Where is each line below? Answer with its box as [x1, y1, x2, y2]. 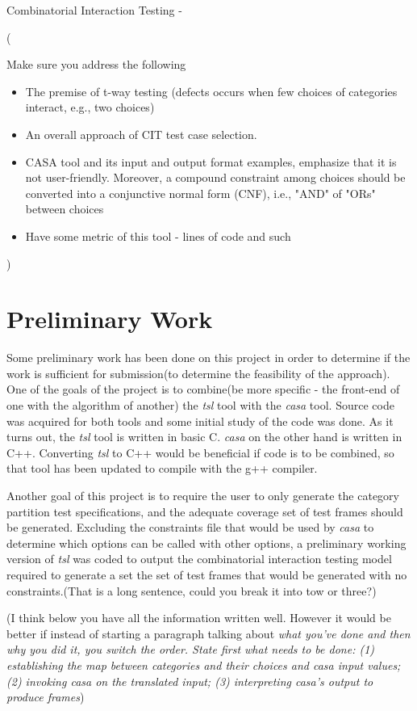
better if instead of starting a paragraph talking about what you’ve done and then [6, 625, 411, 642]
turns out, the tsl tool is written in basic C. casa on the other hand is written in [6, 428, 402, 445]
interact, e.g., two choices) [25, 99, 155, 116]
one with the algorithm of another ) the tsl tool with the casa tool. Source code [6, 397, 394, 414]
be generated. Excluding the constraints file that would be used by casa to [6, 519, 374, 536]
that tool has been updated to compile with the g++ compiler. [6, 460, 318, 477]
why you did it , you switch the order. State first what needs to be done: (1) [6, 641, 375, 658]
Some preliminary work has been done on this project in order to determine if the [6, 349, 411, 366]
